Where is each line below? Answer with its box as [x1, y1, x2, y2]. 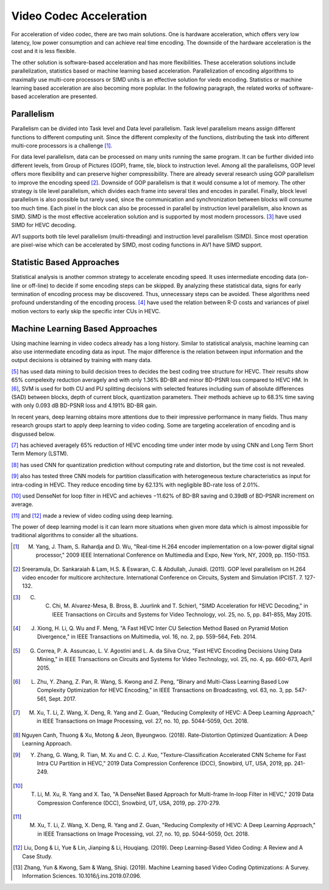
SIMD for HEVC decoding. [11, 222, 76, 229]
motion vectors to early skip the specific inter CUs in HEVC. [11, 307, 161, 314]
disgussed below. [11, 430, 55, 438]
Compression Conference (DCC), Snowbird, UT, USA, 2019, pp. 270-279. [37, 799, 221, 806]
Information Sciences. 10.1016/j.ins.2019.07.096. [22, 872, 141, 880]
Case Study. [22, 852, 53, 860]
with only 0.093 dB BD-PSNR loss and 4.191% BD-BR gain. [11, 402, 158, 409]
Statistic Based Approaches [11, 257, 120, 268]
